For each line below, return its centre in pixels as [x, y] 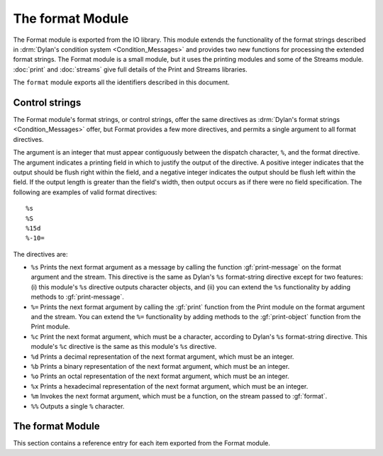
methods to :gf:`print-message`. [77, 297]
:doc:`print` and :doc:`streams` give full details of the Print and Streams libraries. [130, 69]
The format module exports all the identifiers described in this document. [121, 82]
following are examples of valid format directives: [85, 192]
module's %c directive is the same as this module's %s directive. [124, 347]
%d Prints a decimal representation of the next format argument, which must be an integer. [162, 356]
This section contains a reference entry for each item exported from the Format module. [142, 443]
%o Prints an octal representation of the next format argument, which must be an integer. [160, 377]
